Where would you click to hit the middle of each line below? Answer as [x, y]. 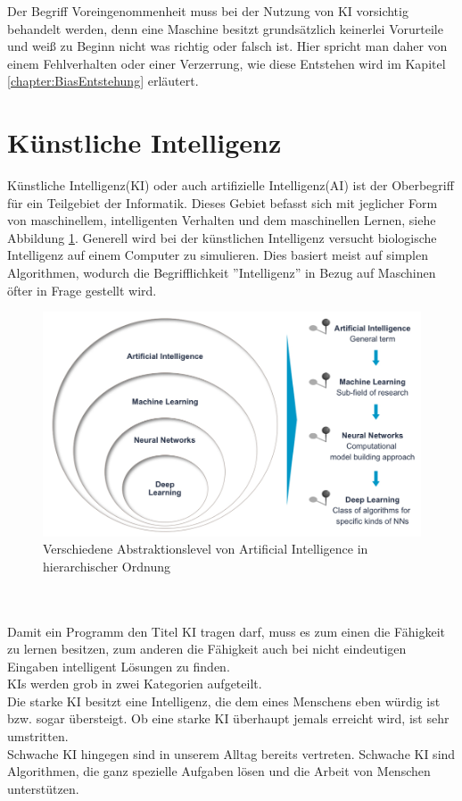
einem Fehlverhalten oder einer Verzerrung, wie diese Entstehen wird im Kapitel [227, 63]
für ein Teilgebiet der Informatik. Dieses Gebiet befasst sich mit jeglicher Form [223, 202]
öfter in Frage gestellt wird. [82, 290]
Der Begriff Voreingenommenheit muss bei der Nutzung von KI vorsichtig [208, 11]
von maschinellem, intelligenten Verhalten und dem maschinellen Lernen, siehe [222, 220]
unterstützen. [43, 788]
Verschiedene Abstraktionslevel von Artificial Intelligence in [206, 549]
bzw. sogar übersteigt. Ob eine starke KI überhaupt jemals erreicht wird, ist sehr [228, 718]
